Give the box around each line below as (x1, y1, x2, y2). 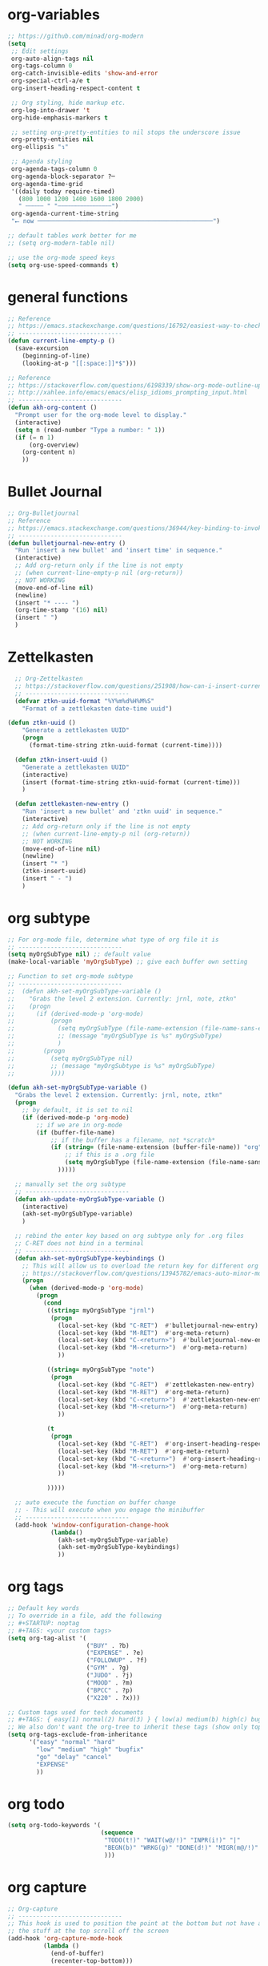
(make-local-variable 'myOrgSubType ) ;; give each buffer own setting (7, 958, 248, 966)
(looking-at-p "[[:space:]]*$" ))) (22, 359, 137, 367)
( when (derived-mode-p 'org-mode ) (28, 1284, 145, 1292)
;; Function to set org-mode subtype (7, 973, 134, 981)
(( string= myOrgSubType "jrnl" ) (46, 1306, 155, 1314)
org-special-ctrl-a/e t (10, 77, 90, 85)
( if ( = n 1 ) (14, 433, 55, 442)
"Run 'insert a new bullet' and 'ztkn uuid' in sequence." (22, 807, 223, 815)
